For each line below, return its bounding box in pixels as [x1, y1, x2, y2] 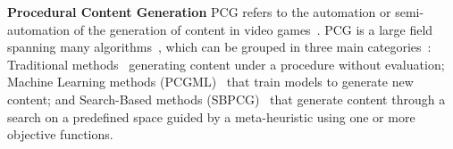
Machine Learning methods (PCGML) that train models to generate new [7, 72, 414, 91]
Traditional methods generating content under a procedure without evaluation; [7, 54, 445, 73]
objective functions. [7, 125, 113, 144]
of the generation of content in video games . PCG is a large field [73, 20, 433, 38]
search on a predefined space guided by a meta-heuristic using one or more [7, 107, 415, 126]
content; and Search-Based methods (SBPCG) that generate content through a [7, 89, 446, 108]
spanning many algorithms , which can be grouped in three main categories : [7, 37, 432, 56]
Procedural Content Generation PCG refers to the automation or [7, 3, 391, 21]
